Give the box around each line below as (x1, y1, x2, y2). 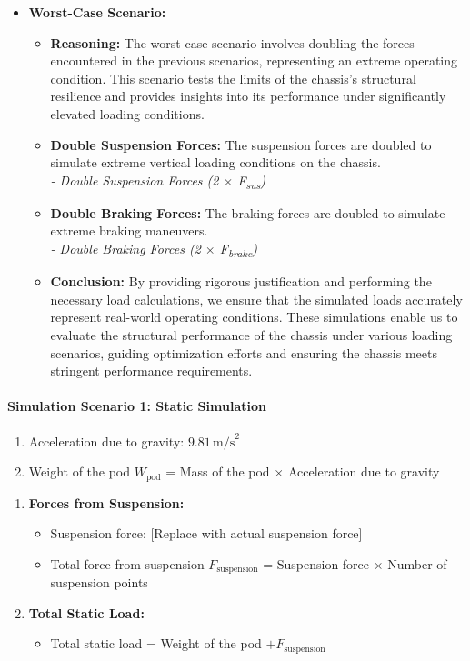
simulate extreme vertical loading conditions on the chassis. (50, 153, 381, 172)
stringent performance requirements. (50, 361, 253, 380)
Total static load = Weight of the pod (50, 634, 262, 653)
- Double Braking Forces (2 (50, 239, 201, 258)
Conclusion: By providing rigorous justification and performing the (50, 272, 432, 291)
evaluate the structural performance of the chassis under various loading (50, 325, 453, 344)
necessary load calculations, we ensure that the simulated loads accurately (50, 289, 463, 308)
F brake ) (219, 239, 257, 260)
